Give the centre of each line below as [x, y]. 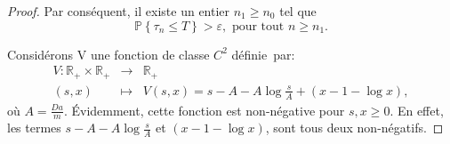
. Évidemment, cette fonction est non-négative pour [204, 110]
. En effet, [417, 110]
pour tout [258, 26]
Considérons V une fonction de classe [108, 54]
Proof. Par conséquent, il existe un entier [119, 11]
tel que [298, 11]
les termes [34, 128]
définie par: [263, 54]
